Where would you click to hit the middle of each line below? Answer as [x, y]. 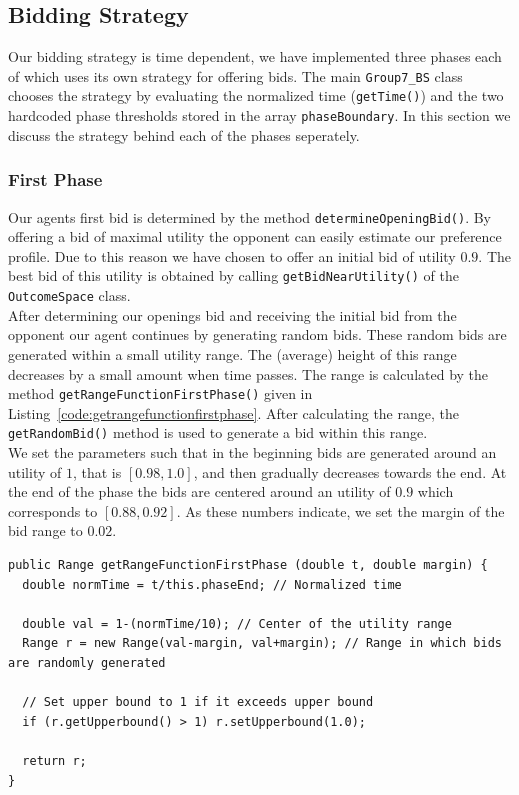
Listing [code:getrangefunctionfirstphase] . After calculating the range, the [233, 412]
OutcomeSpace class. [69, 295]
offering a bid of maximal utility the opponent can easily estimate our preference [255, 236]
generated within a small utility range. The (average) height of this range [232, 353]
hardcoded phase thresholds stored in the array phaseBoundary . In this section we [259, 115]
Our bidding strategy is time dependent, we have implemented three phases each [255, 56]
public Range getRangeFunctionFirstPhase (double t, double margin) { [248, 564]
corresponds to [53, 510]
